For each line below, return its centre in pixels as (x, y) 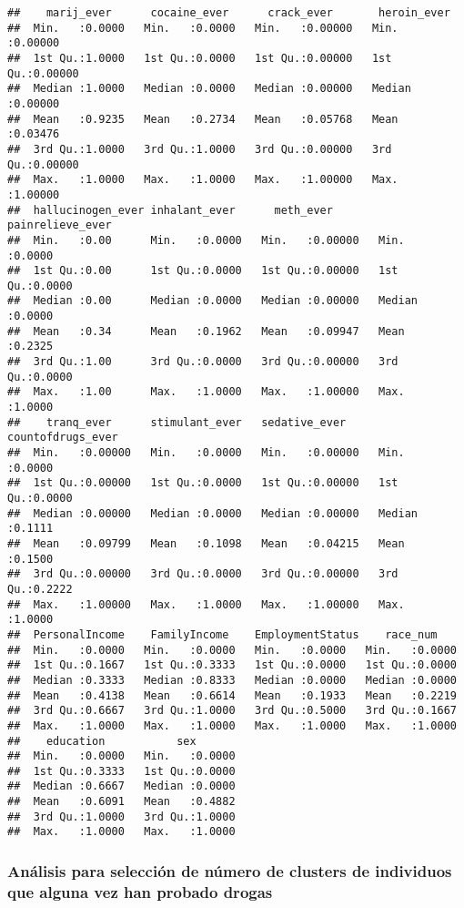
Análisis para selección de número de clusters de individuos (230, 871)
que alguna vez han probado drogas (140, 891)
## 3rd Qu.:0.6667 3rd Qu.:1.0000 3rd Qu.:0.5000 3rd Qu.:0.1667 (232, 711)
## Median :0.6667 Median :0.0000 (121, 786)
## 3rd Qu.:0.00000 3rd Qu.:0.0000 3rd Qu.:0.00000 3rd (203, 574)
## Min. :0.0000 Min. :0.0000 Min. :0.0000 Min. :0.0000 (232, 650)
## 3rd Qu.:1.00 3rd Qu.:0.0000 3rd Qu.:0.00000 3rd (203, 362)
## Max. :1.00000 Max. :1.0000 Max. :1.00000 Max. (206, 604)
